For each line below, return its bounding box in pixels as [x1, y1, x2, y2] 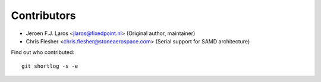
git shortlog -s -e [21, 62, 78, 70]
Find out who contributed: [11, 49, 74, 56]
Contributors [11, 9, 77, 22]
